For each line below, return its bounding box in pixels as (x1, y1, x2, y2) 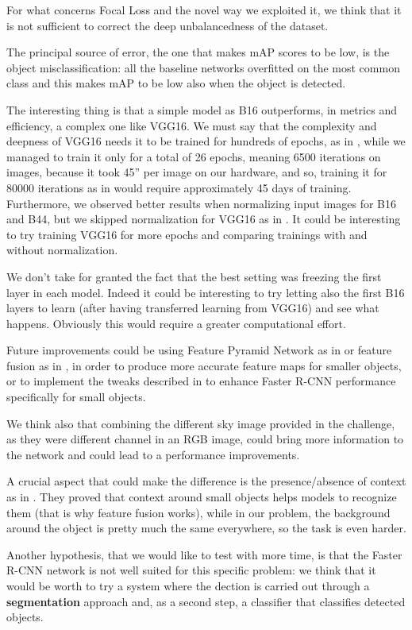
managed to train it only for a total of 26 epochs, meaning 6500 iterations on (6, 148, 381, 164)
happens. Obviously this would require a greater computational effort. (6, 315, 346, 331)
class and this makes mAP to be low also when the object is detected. (6, 75, 346, 91)
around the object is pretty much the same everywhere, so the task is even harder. (6, 520, 406, 536)
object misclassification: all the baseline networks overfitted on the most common (6, 59, 400, 75)
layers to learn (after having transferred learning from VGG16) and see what (6, 300, 379, 316)
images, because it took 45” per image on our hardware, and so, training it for (6, 164, 387, 180)
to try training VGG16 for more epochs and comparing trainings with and (6, 226, 368, 242)
